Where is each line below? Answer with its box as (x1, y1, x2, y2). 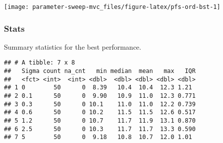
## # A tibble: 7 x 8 (4, 59, 75, 67)
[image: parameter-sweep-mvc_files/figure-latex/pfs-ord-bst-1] (4, 3, 221, 10)
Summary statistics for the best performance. (4, 41, 141, 52)
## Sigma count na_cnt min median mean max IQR (4, 68, 196, 75)
